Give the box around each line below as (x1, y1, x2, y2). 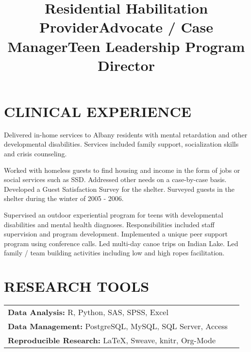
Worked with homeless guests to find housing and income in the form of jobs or (4, 165, 240, 175)
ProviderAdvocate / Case (39, 17, 213, 37)
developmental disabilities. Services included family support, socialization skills (4, 139, 239, 149)
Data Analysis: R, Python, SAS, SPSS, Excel (8, 306, 168, 318)
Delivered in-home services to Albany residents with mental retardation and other (4, 129, 248, 139)
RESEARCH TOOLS (4, 276, 150, 296)
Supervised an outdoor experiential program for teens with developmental (4, 210, 223, 220)
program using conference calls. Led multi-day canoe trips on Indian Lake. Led (4, 238, 238, 248)
